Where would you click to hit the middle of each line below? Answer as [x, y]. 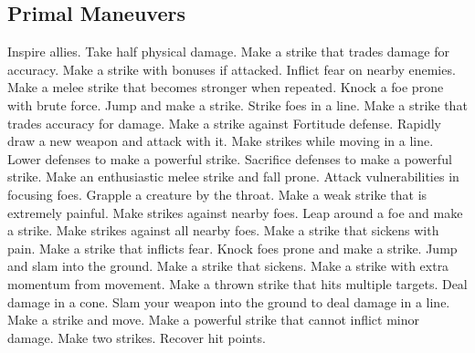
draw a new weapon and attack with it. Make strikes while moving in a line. [221, 141]
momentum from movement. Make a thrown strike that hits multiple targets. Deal [237, 283]
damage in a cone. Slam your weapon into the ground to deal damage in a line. [229, 301]
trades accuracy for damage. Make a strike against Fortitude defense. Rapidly [224, 123]
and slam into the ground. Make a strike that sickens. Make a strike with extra [228, 266]
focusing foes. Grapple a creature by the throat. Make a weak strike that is [217, 194]
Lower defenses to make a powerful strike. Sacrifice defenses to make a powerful [230, 158]
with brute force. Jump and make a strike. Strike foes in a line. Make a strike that [237, 104]
